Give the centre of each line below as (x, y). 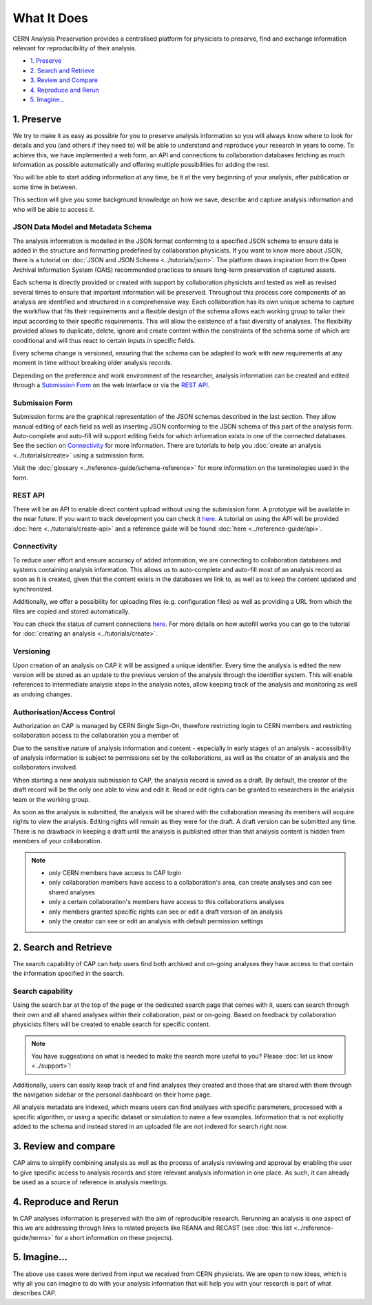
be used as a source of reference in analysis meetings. (91, 1182)
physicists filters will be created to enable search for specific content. (112, 1024)
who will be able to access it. (54, 209)
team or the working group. (52, 799)
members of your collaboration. (58, 841)
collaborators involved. (45, 767)
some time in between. (45, 187)
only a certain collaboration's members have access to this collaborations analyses (166, 902)
